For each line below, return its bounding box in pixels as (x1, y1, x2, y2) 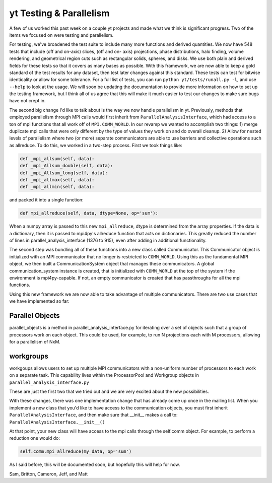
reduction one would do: (9, 435, 60, 441)
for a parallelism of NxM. (9, 338, 60, 344)
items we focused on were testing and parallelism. (9, 32, 114, 38)
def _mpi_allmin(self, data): (20, 184, 95, 190)
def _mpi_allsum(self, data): (20, 156, 95, 161)
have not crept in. (9, 98, 46, 104)
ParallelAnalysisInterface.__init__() (9, 419, 105, 425)
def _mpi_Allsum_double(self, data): (20, 163, 113, 169)
